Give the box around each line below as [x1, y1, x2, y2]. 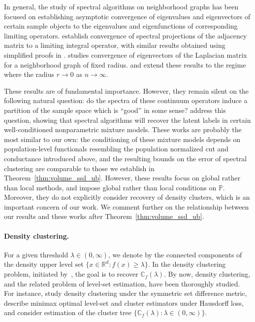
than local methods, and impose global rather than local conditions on [4, 182, 217, 192]
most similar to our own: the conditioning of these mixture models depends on [4, 134, 241, 144]
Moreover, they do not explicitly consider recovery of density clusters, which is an [4, 192, 250, 202]
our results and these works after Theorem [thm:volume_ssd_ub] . [4, 211, 204, 221]
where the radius [4, 69, 55, 79]
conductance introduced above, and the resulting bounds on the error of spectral [4, 153, 247, 163]
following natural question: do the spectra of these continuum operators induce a [4, 95, 248, 106]
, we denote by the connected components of [108, 249, 242, 259]
